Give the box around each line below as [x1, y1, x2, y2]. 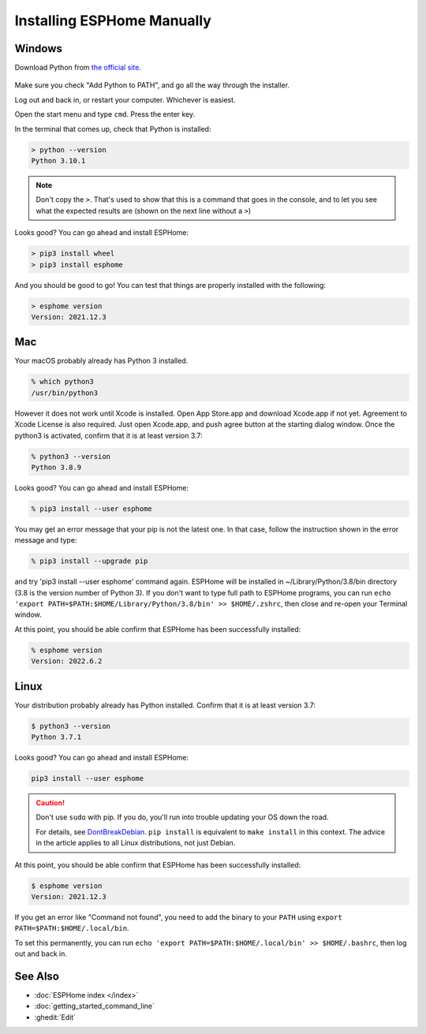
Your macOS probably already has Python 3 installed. [14, 356, 189, 366]
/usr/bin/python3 [31, 388, 99, 398]
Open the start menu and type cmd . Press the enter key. [14, 110, 196, 119]
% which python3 [31, 377, 95, 386]
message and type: [14, 536, 77, 545]
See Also [14, 969, 59, 983]
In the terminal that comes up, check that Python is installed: [14, 124, 211, 133]
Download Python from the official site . [14, 63, 142, 73]
